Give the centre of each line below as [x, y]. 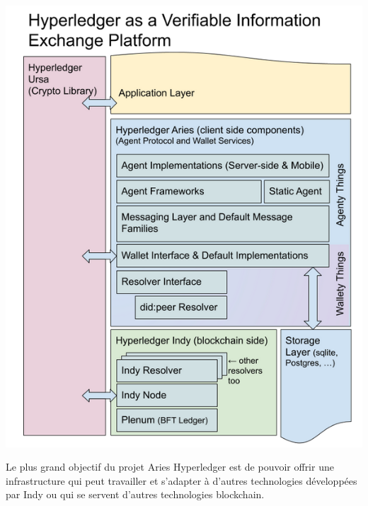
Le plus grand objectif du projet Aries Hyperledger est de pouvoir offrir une [170, 467]
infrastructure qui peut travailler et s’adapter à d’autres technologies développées [182, 480]
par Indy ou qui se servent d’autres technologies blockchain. [135, 494]
